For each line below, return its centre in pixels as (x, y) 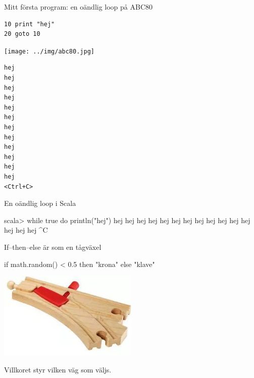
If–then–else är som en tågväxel (53, 247)
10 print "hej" (30, 24)
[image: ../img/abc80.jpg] (49, 51)
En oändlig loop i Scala (40, 203)
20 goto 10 (22, 34)
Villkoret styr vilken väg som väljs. (58, 369)
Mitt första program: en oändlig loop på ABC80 (79, 7)
